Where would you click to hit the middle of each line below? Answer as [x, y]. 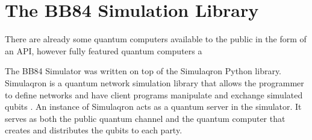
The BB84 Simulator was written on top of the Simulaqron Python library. [143, 71]
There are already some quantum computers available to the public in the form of [156, 39]
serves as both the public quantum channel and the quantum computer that [145, 118]
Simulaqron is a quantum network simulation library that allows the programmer [154, 82]
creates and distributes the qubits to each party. [94, 130]
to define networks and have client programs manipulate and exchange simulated [154, 94]
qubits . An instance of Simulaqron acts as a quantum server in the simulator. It [153, 107]
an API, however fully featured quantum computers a [104, 50]
